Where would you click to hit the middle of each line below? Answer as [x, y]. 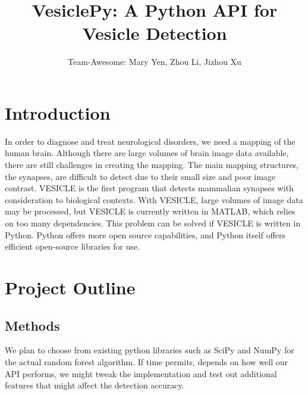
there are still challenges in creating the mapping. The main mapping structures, [152, 165]
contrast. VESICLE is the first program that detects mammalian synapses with [149, 188]
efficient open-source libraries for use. [73, 246]
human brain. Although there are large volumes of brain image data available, [147, 153]
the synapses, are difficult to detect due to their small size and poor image [140, 176]
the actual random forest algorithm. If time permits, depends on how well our [147, 361]
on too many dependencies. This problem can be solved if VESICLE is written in [153, 223]
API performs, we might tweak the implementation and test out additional [141, 373]
